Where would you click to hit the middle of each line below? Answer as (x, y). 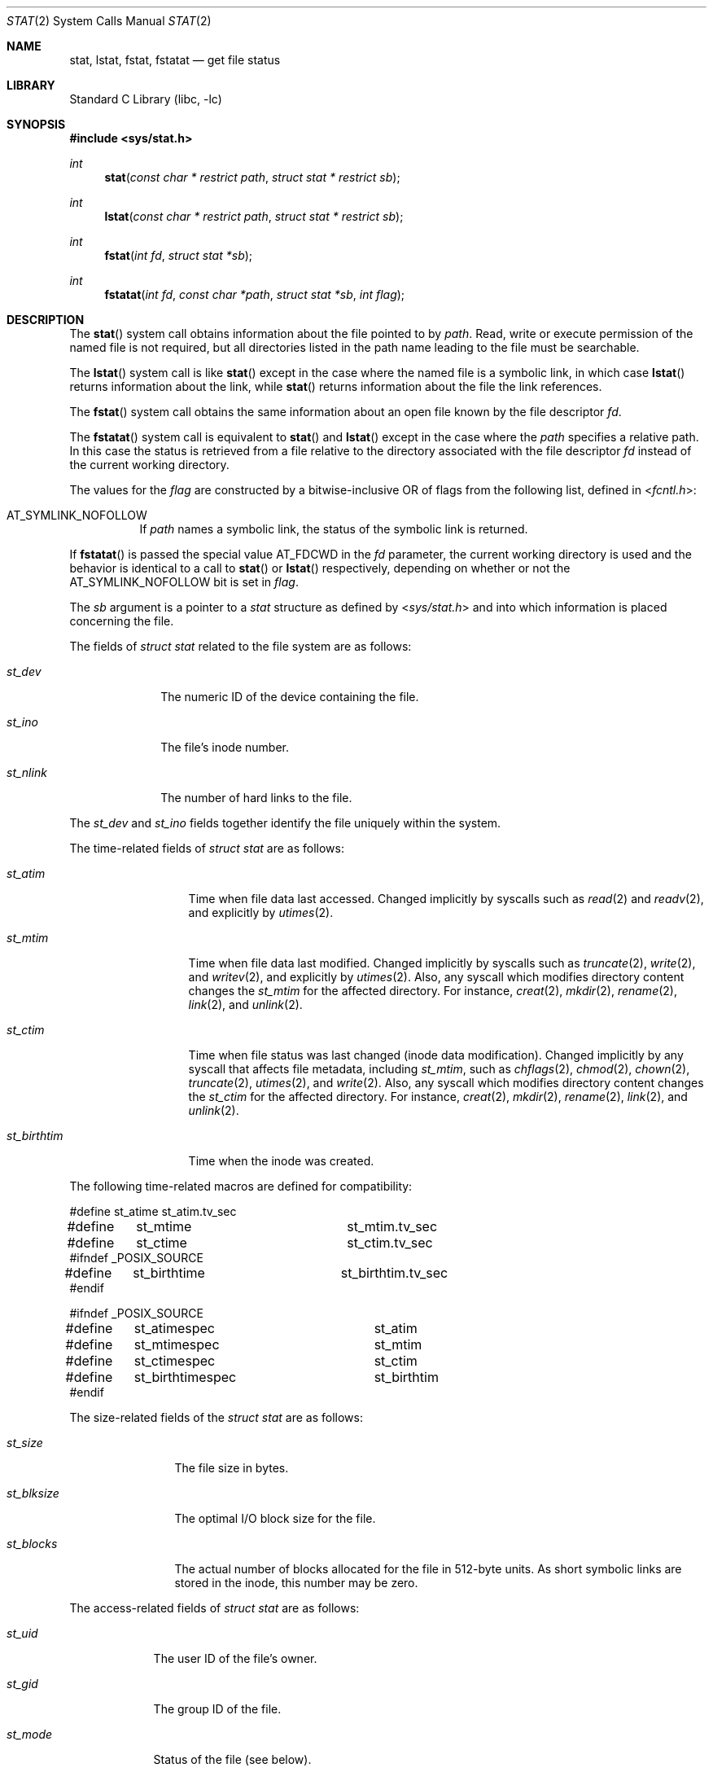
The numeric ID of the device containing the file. (290, 697)
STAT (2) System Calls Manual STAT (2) (109, 21)
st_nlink (27, 772)
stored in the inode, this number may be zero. (296, 1583)
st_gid (22, 1684)
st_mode (30, 1734)
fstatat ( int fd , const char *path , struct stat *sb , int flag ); (255, 294)
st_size (25, 1443)
